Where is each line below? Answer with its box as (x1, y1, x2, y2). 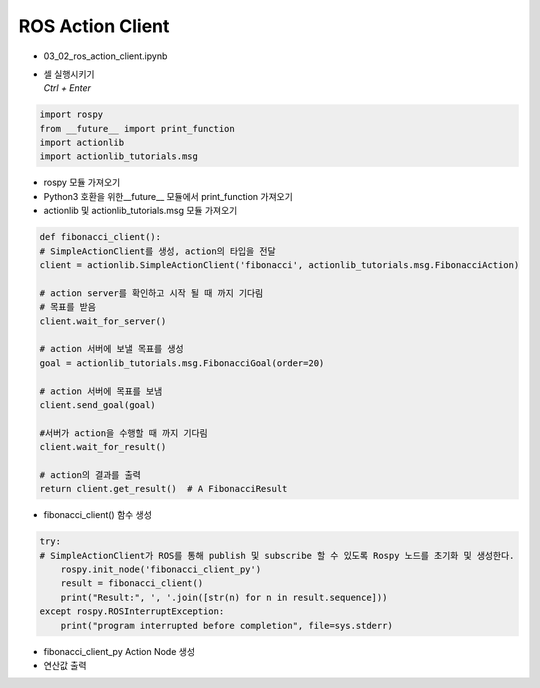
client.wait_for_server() (39, 315, 167, 327)
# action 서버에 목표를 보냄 (39, 385, 163, 397)
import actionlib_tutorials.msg (39, 151, 199, 162)
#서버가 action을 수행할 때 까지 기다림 (39, 427, 209, 439)
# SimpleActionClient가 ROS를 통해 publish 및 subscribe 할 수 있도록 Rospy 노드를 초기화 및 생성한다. (39, 550, 515, 561)
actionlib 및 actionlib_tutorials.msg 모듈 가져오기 (43, 205, 238, 217)
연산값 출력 (43, 659, 87, 671)
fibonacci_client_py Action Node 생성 (43, 645, 195, 657)
